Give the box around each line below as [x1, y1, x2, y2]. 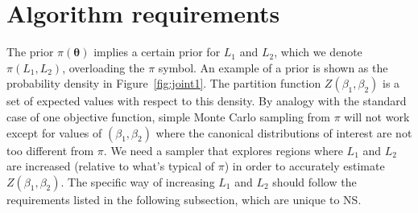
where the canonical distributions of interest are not [155, 124, 412, 141]
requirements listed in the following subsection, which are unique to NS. [6, 190, 362, 207]
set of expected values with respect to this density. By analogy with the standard [6, 92, 407, 109]
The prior [6, 43, 54, 60]
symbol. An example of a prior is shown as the [158, 59, 388, 76]
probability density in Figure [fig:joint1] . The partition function [6, 75, 321, 92]
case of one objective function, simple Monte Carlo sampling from [6, 108, 331, 125]
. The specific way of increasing [60, 173, 215, 190]
